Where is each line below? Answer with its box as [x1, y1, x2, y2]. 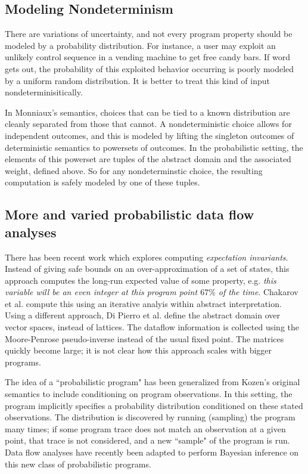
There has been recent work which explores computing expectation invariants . [5, 250, 288, 263]
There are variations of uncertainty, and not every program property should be [5, 27, 293, 40]
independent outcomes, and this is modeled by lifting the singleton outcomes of [5, 129, 294, 141]
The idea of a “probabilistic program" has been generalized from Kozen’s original [5, 376, 300, 388]
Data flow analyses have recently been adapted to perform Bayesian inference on [5, 446, 299, 458]
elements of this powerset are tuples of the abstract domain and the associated [5, 153, 291, 165]
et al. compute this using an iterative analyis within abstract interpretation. [5, 297, 282, 309]
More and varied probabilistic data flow [5, 205, 254, 224]
